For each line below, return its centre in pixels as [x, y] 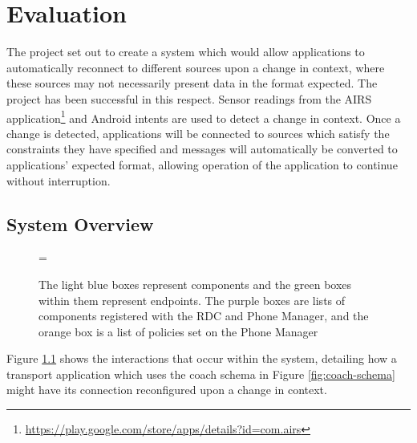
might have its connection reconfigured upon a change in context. [167, 390]
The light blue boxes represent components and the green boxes [195, 284]
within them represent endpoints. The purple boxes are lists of [192, 300]
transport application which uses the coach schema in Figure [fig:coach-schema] [201, 374]
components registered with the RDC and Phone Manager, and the [204, 316]
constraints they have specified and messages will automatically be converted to [202, 149]
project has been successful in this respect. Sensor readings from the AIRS [189, 98]
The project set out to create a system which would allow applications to [186, 52]
